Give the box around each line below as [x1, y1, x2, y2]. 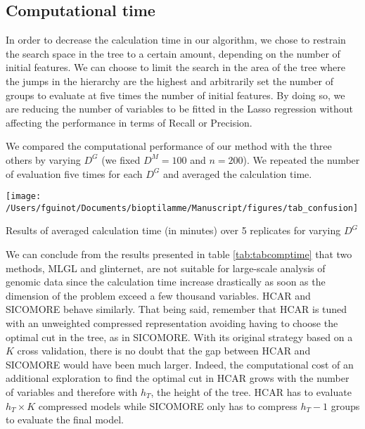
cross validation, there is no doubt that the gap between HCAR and [17, 343, 311, 358]
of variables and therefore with [6, 384, 138, 399]
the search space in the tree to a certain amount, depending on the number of [6, 46, 340, 60]
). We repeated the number [243, 152, 360, 167]
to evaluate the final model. [6, 412, 124, 427]
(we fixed [101, 152, 141, 167]
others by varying [6, 152, 81, 167]
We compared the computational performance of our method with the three [6, 139, 332, 153]
